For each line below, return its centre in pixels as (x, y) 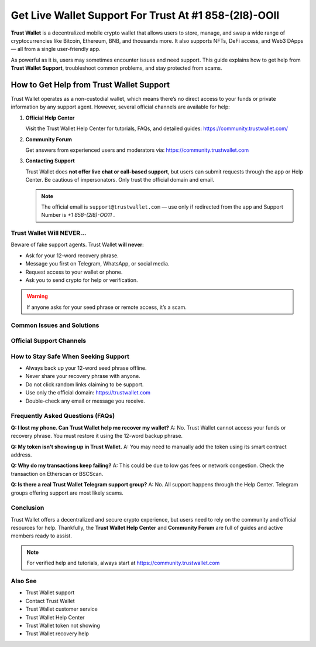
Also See (24, 581)
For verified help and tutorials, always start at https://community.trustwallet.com (123, 563)
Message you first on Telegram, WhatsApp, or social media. (97, 264)
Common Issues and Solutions (55, 325)
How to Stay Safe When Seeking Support (70, 356)
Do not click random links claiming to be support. (85, 384)
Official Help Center (50, 118)
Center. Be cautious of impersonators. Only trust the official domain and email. (120, 180)
